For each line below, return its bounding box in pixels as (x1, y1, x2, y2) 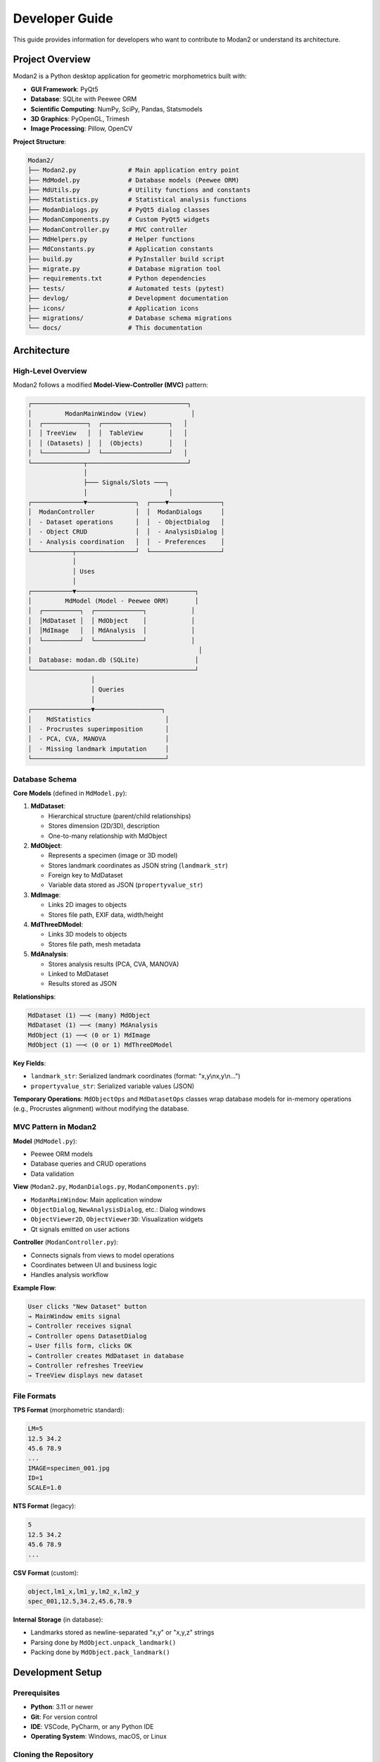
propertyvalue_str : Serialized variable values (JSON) (30, 1082, 195, 1090)
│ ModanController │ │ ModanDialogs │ (27, 508, 225, 516)
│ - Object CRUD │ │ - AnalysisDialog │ (27, 528, 225, 536)
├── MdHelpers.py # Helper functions (27, 235, 195, 243)
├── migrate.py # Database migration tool (27, 265, 221, 273)
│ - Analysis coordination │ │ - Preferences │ (27, 538, 225, 546)
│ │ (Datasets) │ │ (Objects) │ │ (27, 439, 188, 447)
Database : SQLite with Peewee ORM (30, 95, 137, 104)
